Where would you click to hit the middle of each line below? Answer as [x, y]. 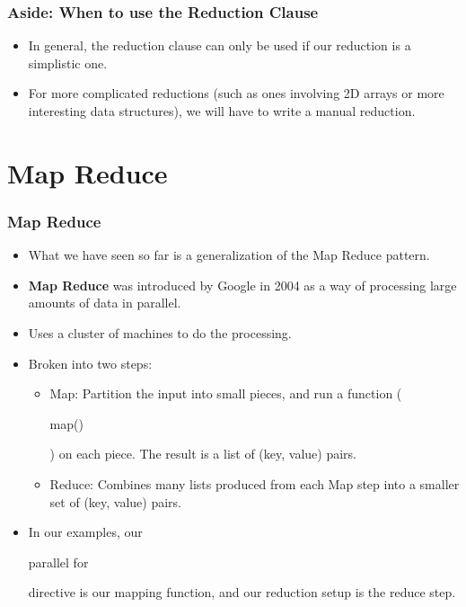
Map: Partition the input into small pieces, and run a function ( [226, 393]
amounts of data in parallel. [105, 303]
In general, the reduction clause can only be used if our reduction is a [220, 45]
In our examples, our [85, 532]
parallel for [58, 562]
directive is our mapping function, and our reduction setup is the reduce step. [242, 592]
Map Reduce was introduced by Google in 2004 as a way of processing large [242, 285]
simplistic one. [68, 62]
